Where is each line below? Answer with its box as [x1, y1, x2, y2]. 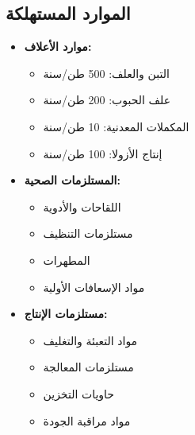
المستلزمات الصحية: [24, 172, 120, 188]
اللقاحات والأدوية [43, 198, 121, 215]
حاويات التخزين [43, 385, 114, 402]
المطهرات [43, 251, 90, 268]
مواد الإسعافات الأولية [43, 278, 145, 295]
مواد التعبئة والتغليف [43, 332, 138, 348]
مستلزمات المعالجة [43, 359, 134, 375]
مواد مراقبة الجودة [43, 412, 131, 429]
